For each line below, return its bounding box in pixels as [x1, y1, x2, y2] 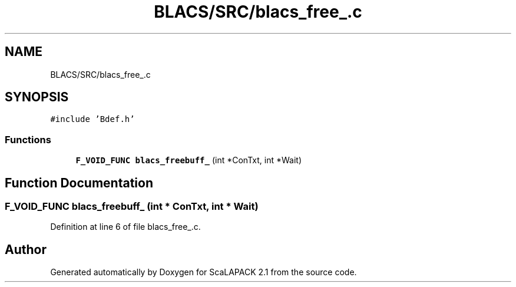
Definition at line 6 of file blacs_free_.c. [50, 222, 201, 232]
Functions [5, 133, 51, 146]
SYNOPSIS [5, 90, 69, 105]
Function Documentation [5, 175, 153, 190]
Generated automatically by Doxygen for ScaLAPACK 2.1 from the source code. [50, 267, 357, 278]
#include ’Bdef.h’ [50, 114, 135, 124]
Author [5, 242, 47, 257]
